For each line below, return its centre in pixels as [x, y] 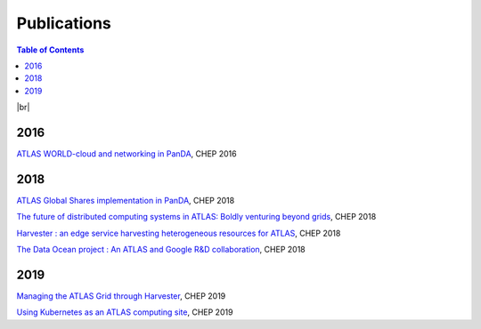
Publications [64, 23]
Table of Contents [50, 50]
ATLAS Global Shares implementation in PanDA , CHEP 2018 [126, 200]
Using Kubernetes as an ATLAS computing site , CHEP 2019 [125, 312]
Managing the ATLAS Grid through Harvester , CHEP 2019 [121, 296]
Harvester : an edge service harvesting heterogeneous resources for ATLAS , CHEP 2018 [179, 233]
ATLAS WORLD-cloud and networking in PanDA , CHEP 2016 [126, 154]
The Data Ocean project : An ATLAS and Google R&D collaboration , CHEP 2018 [161, 250]
